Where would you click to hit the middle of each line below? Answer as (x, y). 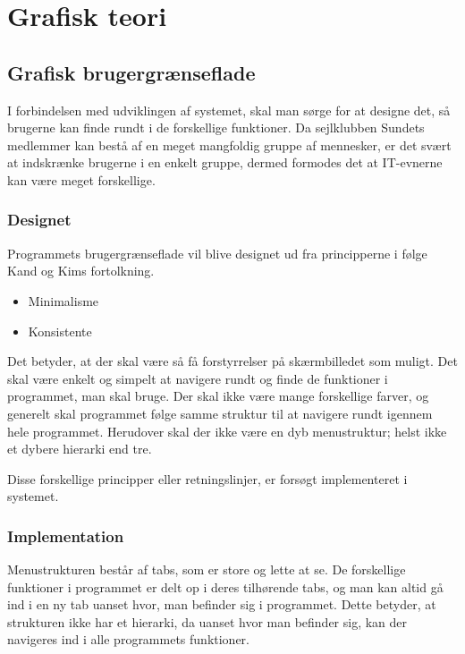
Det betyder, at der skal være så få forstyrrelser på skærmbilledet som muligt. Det (232, 361)
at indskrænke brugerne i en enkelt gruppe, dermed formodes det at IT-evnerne (225, 162)
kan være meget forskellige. (81, 179)
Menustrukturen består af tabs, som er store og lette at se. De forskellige (207, 569)
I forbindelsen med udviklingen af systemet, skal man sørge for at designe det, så (229, 110)
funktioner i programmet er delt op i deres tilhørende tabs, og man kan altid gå (225, 586)
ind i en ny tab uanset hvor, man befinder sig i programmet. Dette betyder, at (222, 604)
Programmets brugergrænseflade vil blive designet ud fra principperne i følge (217, 253)
